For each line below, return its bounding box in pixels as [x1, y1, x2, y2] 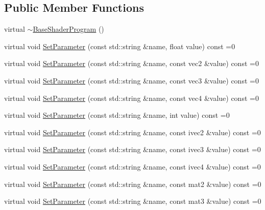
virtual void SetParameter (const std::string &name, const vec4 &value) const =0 [4, 92, 259, 103]
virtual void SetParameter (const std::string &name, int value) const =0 [4, 110, 230, 120]
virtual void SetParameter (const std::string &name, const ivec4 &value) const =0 [4, 161, 261, 172]
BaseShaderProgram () [33, 24, 104, 34]
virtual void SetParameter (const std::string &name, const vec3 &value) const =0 [4, 75, 259, 86]
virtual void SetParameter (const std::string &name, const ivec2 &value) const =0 [4, 127, 261, 137]
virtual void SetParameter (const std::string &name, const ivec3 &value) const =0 [4, 144, 261, 155]
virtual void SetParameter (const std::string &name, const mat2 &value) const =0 [4, 178, 261, 189]
